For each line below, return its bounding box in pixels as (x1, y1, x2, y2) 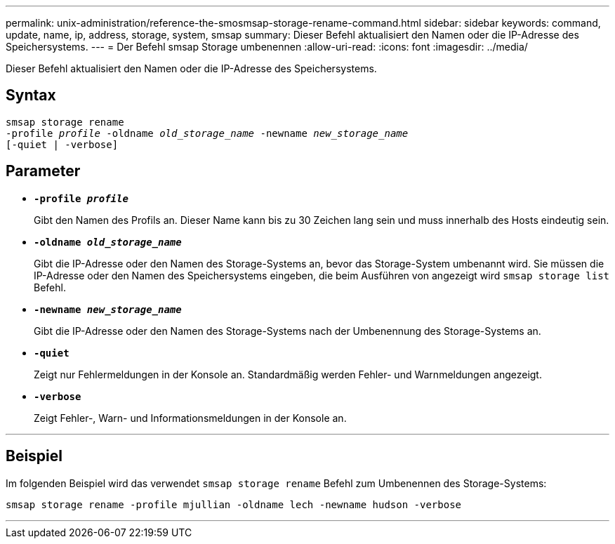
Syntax (6, 86, 56, 105)
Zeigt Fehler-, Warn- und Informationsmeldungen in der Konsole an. (34, 411, 347, 424)
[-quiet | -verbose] (6, 138, 119, 150)
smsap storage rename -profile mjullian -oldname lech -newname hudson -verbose (6, 498, 462, 510)
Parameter (6, 162, 81, 180)
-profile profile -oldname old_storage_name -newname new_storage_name (6, 127, 409, 139)
